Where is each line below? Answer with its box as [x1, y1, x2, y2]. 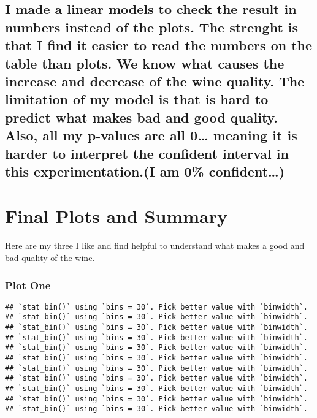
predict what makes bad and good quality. [5, 107, 278, 126]
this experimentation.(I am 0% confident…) [5, 161, 285, 180]
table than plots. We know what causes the [5, 53, 285, 72]
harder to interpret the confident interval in [5, 143, 289, 162]
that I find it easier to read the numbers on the [5, 36, 313, 55]
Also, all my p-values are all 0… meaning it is [5, 126, 297, 145]
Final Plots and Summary [5, 203, 227, 229]
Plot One [5, 277, 51, 292]
